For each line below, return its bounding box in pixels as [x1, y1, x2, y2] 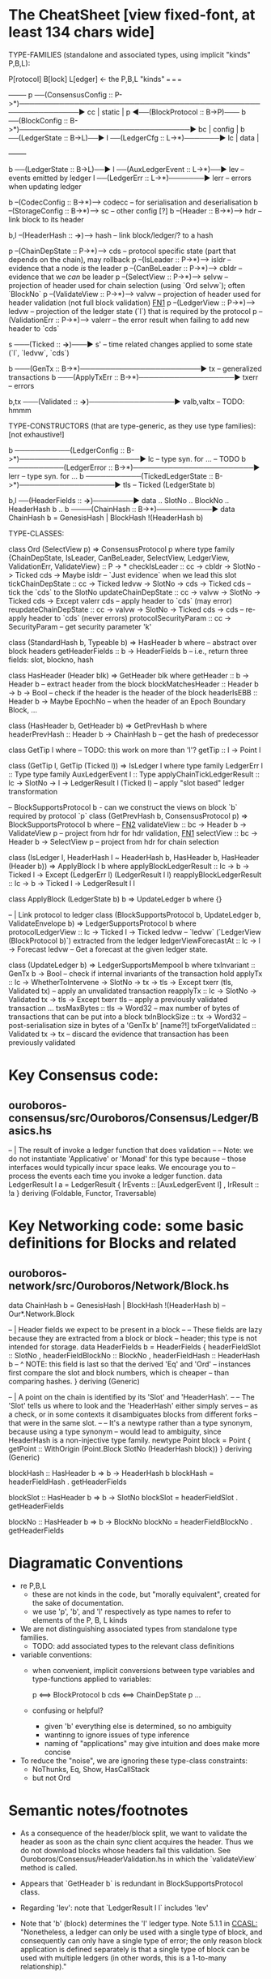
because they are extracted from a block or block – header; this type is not [8, 1333, 257, 1343]
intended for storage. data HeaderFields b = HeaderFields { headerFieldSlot [8, 1341, 261, 1352]
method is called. [19, 1862, 78, 1872]
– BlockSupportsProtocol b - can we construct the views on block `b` [8, 802, 238, 812]
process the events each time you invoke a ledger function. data [8, 1171, 222, 1181]
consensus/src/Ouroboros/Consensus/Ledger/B [8, 1111, 259, 1125]
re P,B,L [19, 1581, 47, 1590]
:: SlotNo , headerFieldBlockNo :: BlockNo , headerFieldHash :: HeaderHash [8, 1350, 260, 1360]
